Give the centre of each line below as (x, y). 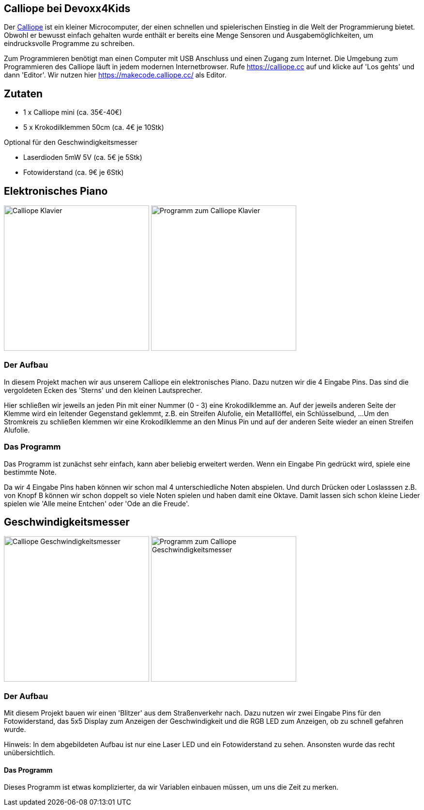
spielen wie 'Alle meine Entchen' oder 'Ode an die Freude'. (97, 503)
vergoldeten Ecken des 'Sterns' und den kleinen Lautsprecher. (103, 390)
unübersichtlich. (30, 753)
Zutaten (23, 93)
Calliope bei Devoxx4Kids (67, 8)
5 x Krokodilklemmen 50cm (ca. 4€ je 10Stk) (94, 127)
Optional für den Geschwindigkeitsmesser (71, 142)
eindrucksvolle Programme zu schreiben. (69, 44)
